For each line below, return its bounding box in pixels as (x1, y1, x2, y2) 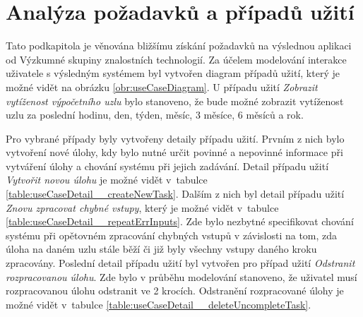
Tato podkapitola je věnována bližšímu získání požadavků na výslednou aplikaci (6, 38, 352, 53)
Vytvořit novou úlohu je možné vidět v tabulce (6, 172, 208, 187)
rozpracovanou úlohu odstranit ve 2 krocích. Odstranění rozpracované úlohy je (6, 283, 344, 298)
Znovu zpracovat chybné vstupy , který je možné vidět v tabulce (6, 200, 279, 215)
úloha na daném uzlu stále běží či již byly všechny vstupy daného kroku (6, 241, 317, 256)
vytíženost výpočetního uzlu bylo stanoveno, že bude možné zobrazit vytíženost (6, 93, 344, 108)
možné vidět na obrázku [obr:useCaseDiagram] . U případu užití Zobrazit (6, 79, 318, 94)
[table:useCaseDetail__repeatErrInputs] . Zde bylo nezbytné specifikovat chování (6, 214, 354, 229)
